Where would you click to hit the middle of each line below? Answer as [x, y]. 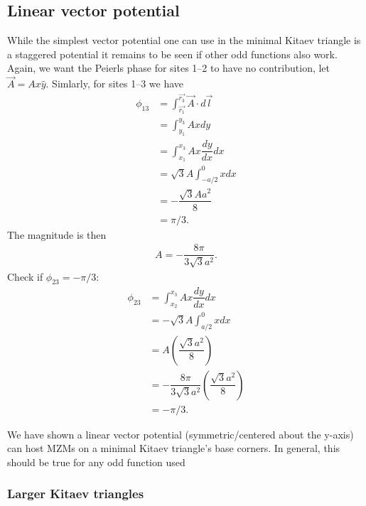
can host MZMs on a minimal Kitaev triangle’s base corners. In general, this [174, 448]
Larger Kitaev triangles [76, 494]
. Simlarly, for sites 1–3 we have [115, 84]
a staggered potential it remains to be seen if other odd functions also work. [172, 54]
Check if [25, 276]
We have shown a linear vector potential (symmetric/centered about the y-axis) [181, 434]
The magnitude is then [57, 234]
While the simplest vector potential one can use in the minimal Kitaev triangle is [184, 40]
